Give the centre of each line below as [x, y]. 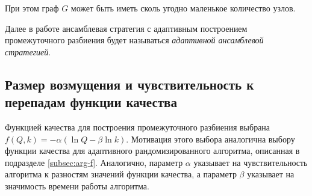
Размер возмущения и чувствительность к [129, 84]
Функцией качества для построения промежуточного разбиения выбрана [138, 127]
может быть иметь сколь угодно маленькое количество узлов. [183, 8]
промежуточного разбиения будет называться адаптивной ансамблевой [134, 40]
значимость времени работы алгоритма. [77, 185]
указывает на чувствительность [251, 162]
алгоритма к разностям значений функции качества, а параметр [121, 174]
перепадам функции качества [91, 102]
